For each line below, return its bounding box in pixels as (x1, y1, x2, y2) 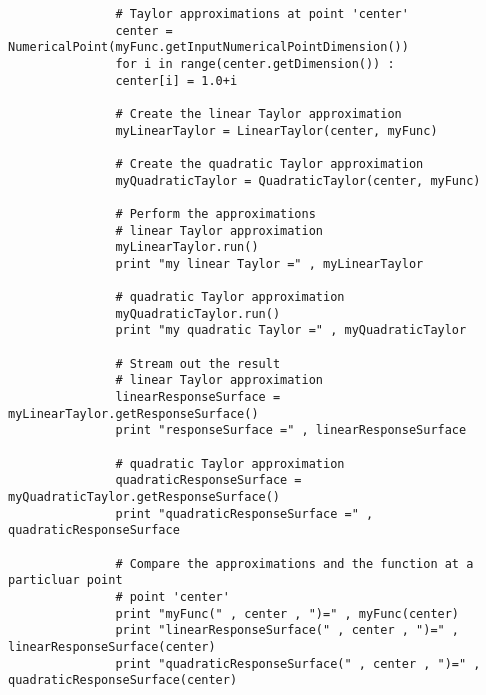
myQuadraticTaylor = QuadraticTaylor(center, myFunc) (115, 173, 481, 188)
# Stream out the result (115, 356, 281, 371)
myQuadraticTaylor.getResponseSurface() (8, 490, 281, 505)
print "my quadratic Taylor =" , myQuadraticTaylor (115, 323, 467, 338)
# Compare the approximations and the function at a (115, 556, 474, 571)
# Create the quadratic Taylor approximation (115, 156, 424, 171)
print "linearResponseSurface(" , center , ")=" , (115, 623, 460, 638)
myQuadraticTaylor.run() (115, 306, 281, 321)
